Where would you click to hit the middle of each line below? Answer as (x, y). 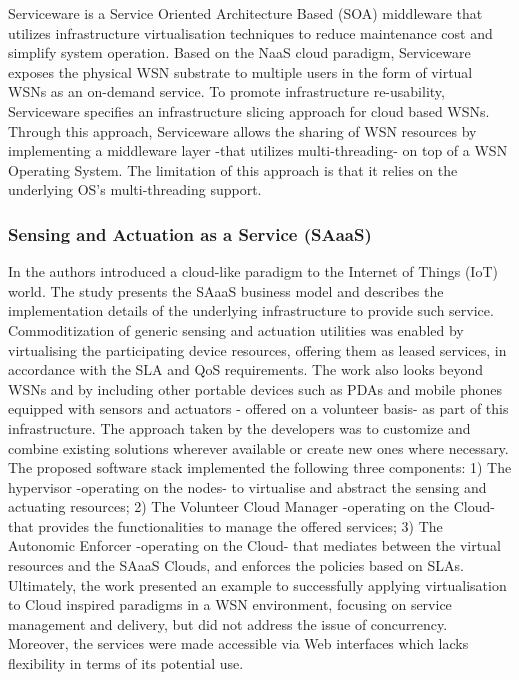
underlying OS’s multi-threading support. (135, 189)
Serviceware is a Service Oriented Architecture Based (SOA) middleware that (245, 13)
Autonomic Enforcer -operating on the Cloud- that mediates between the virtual (254, 545)
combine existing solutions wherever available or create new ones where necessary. (258, 447)
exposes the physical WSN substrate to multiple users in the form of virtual (240, 71)
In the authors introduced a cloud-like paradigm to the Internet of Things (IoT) (253, 271)
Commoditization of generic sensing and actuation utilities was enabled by (236, 329)
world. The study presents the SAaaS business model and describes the (226, 290)
